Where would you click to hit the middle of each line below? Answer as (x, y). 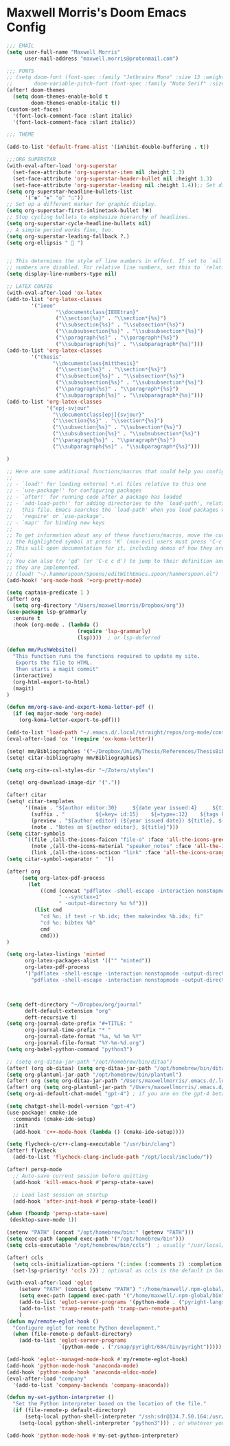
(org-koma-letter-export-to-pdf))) (70, 720)
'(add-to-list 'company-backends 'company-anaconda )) (91, 1385)
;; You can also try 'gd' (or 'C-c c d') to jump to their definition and (116, 561)
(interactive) (33, 675)
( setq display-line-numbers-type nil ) (62, 274)
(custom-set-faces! (34, 109)
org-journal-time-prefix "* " (68, 1030)
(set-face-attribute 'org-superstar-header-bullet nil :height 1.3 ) (113, 178)
